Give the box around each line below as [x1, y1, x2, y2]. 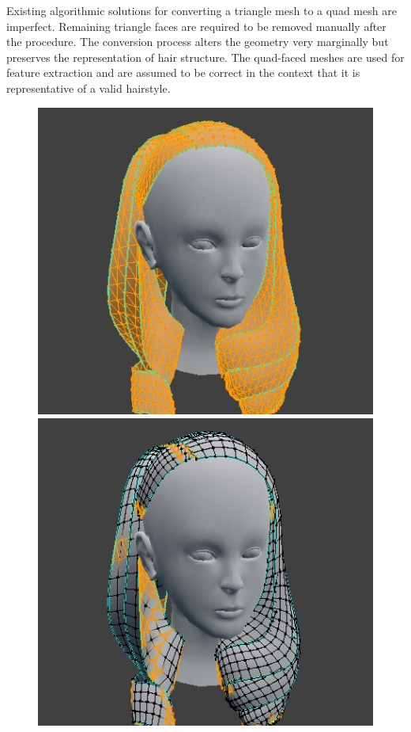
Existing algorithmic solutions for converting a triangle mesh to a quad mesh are [6, 2, 397, 18]
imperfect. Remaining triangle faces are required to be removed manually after [6, 17, 386, 34]
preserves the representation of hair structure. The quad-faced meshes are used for [6, 48, 405, 65]
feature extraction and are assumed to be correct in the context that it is [6, 64, 360, 81]
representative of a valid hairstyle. [6, 79, 171, 96]
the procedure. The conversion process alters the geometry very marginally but [6, 33, 389, 50]
